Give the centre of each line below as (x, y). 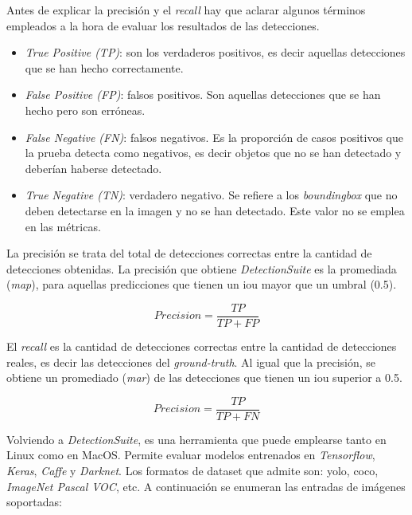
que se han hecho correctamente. (104, 67)
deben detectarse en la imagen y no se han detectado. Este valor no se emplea (215, 210)
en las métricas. (63, 226)
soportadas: (34, 502)
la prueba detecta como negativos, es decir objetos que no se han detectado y (213, 153)
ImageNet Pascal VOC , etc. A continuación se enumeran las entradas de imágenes (206, 486)
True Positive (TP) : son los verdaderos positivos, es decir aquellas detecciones (215, 52)
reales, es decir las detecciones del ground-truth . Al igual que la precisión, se (191, 362)
